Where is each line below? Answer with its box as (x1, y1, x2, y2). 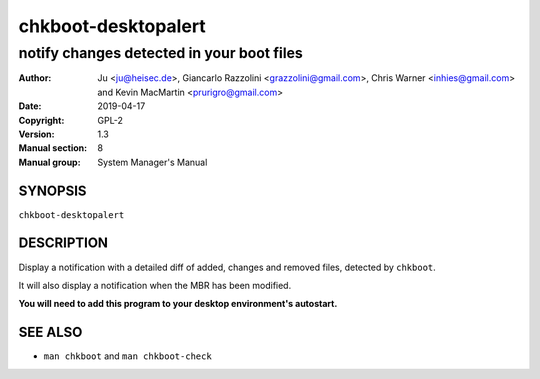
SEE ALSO (18, 324, 83, 341)
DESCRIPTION (18, 235, 109, 252)
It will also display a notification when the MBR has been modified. (18, 279, 292, 291)
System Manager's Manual (97, 156, 208, 168)
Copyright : (18, 114, 65, 126)
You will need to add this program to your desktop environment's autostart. (18, 298, 338, 310)
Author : (18, 72, 52, 84)
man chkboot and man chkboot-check (43, 350, 212, 362)
